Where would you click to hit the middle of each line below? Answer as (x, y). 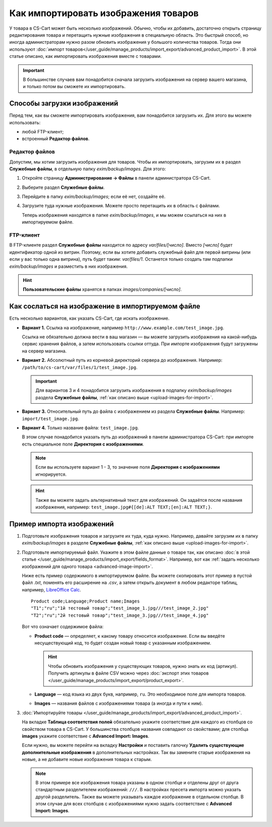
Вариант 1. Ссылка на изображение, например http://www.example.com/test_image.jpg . (123, 328)
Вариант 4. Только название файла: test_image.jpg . (80, 427)
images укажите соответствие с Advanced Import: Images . (86, 736)
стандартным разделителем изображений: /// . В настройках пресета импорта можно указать (138, 790)
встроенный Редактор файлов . (56, 139)
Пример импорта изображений (62, 524)
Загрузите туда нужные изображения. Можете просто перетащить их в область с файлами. (121, 206)
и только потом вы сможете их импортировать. (74, 87)
